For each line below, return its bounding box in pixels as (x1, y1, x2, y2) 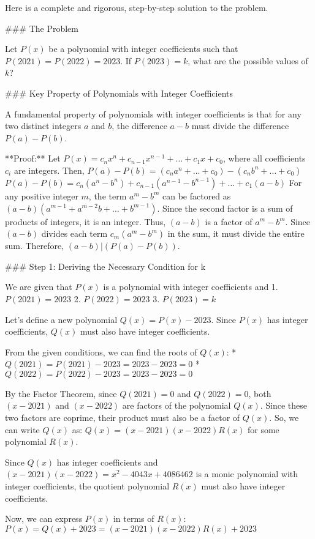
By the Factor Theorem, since (5, 387, 117, 400)
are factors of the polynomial (122, 399, 231, 412)
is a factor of (205, 215, 252, 228)
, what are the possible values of (188, 54, 308, 67)
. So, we (269, 411, 299, 424)
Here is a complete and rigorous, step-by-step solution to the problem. (5, 1, 268, 13)
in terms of (113, 512, 154, 525)
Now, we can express (5, 512, 83, 525)
